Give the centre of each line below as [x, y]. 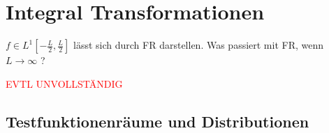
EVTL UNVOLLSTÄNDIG [64, 83]
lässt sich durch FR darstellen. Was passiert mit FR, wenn [199, 45]
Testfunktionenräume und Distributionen [158, 121]
